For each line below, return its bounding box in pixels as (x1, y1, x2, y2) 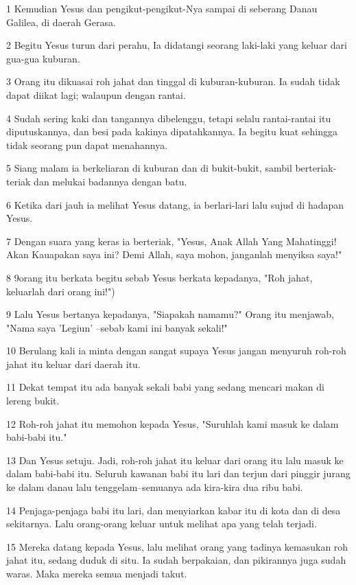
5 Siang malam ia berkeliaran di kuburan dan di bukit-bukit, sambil (6, 161, 292, 175)
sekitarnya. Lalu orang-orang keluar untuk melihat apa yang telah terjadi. (6, 516, 317, 531)
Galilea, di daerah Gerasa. (6, 14, 116, 29)
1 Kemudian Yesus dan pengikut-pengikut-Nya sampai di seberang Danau (6, 1, 318, 15)
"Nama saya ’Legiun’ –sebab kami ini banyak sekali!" (6, 320, 228, 334)
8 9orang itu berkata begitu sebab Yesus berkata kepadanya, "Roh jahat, (6, 270, 313, 284)
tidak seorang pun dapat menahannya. (6, 137, 168, 152)
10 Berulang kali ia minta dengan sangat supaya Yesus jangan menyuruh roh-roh (6, 343, 346, 358)
